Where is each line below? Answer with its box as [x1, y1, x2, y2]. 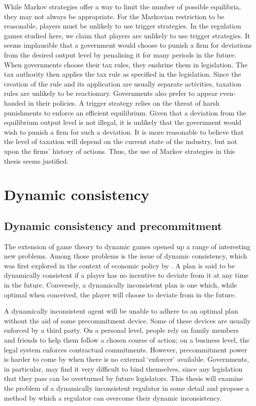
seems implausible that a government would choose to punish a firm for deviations [4, 40, 252, 50]
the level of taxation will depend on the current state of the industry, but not [4, 136, 237, 146]
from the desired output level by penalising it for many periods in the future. [4, 49, 236, 59]
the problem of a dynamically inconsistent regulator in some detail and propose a [4, 382, 249, 393]
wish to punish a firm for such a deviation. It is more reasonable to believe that [4, 126, 244, 137]
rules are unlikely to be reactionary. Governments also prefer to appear [4, 88, 218, 98]
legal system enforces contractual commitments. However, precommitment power [4, 344, 247, 354]
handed [4, 97, 26, 108]
